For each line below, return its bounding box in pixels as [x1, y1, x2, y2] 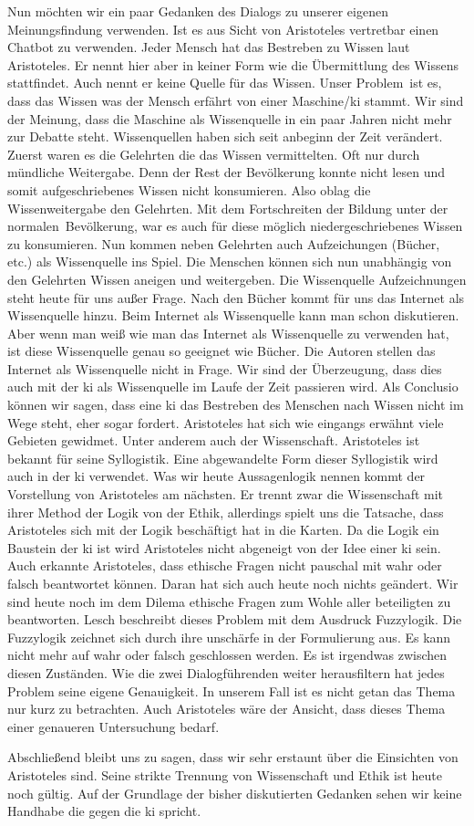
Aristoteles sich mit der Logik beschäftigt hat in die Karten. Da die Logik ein [7, 520, 439, 539]
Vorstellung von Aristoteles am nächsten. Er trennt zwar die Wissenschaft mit [7, 485, 444, 504]
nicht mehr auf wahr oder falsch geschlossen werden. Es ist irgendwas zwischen [7, 645, 448, 664]
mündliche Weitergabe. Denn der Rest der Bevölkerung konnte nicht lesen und [7, 162, 446, 182]
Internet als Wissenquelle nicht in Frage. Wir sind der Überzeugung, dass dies [7, 359, 442, 378]
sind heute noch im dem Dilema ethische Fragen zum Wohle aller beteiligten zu [7, 591, 451, 611]
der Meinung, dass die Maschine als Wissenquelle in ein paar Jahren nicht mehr [7, 109, 452, 128]
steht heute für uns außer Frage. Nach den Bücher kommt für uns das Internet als [7, 288, 465, 307]
